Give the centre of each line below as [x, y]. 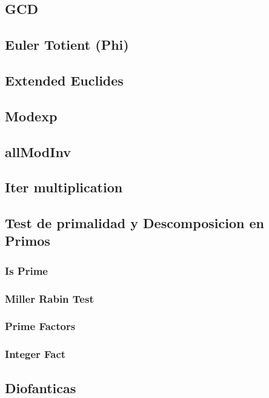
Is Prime [26, 270]
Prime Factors [40, 326]
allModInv [38, 151]
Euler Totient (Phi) [67, 45]
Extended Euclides [64, 80]
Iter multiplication [64, 187]
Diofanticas [41, 387]
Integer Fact [35, 354]
